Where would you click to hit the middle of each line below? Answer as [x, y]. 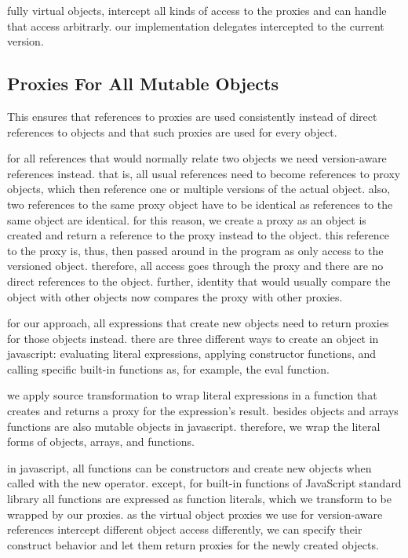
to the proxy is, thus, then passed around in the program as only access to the [195, 250]
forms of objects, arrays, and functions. [101, 441]
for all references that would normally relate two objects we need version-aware [197, 158]
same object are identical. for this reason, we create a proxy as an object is [187, 219]
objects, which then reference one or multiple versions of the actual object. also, [199, 189]
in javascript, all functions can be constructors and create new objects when [189, 467]
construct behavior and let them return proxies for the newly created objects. [193, 544]
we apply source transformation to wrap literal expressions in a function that [192, 395]
